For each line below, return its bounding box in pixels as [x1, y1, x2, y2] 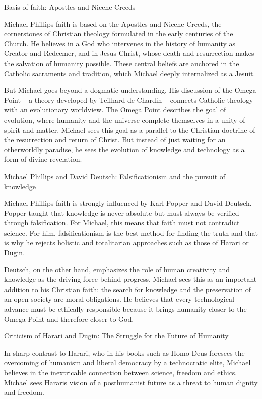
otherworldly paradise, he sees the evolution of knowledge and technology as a [4, 144, 245, 154]
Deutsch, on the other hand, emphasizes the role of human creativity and [4, 264, 230, 274]
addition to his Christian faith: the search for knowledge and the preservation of [4, 283, 251, 294]
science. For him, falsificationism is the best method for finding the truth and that [4, 227, 258, 238]
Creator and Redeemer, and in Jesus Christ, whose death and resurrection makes [4, 48, 254, 59]
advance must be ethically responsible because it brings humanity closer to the [4, 304, 247, 314]
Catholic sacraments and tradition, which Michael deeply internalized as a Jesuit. [4, 68, 255, 78]
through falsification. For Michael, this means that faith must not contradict [4, 217, 240, 228]
